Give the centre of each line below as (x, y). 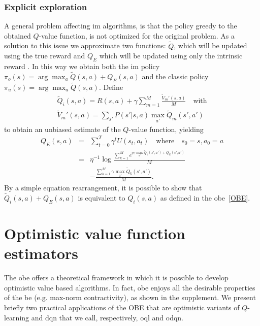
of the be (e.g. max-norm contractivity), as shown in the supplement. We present (130, 297)
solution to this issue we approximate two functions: (85, 45)
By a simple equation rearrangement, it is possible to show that (103, 188)
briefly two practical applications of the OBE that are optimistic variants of (122, 307)
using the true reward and (45, 56)
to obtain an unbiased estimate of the (62, 129)
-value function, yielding (166, 129)
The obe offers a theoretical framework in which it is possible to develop (116, 278)
